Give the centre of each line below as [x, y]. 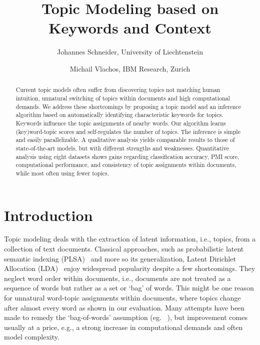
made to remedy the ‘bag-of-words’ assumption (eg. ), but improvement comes [126, 317]
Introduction [48, 215]
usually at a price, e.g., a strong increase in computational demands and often [123, 327]
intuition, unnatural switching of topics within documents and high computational [123, 98]
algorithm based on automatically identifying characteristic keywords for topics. [119, 115]
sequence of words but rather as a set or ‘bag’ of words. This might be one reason [129, 288]
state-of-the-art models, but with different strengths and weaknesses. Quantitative [122, 148]
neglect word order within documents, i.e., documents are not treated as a [117, 278]
